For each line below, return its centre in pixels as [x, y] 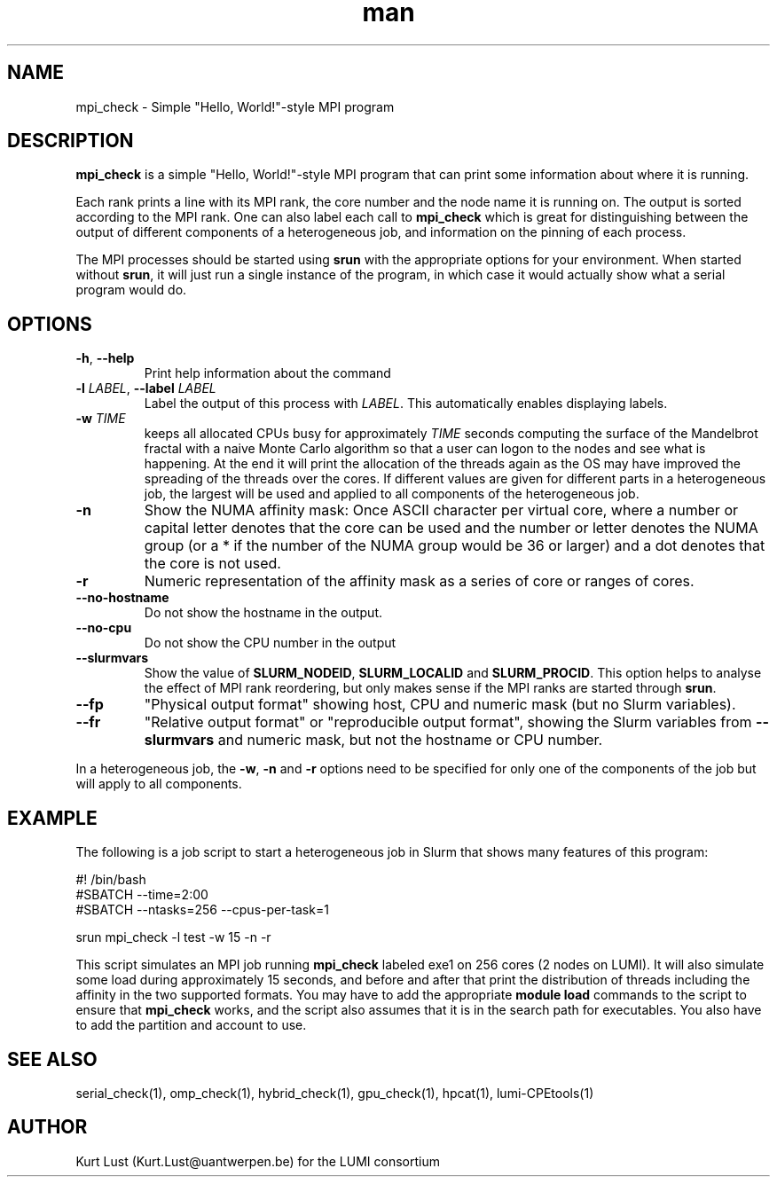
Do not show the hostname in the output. [263, 613]
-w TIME [101, 419]
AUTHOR [47, 1127]
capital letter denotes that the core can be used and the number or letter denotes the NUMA [451, 528]
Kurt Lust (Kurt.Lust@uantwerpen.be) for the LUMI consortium [258, 1161]
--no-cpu [104, 628]
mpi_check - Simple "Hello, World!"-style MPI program [235, 106]
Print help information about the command [267, 373]
